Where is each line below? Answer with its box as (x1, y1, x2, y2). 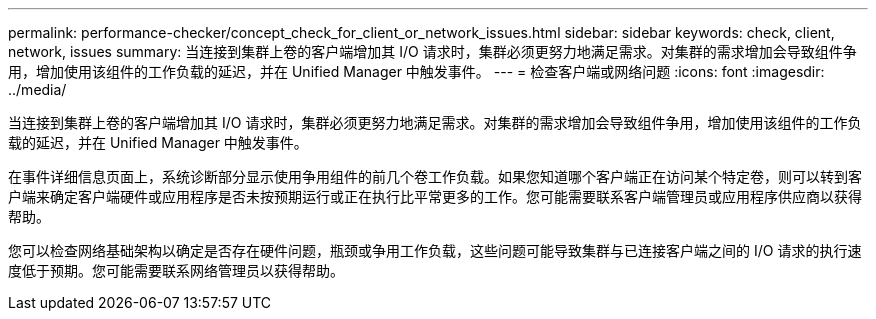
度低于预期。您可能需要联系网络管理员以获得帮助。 (8, 262, 344, 279)
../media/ (8, 81, 67, 98)
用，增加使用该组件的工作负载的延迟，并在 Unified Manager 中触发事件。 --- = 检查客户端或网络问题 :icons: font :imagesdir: (8, 63, 825, 80)
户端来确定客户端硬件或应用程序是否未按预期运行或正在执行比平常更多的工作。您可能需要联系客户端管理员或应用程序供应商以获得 (8, 188, 862, 205)
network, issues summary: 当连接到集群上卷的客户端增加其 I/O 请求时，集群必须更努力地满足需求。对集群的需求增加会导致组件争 (8, 43, 857, 60)
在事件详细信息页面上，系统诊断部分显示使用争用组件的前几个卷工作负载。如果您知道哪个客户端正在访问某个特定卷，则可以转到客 (8, 168, 862, 185)
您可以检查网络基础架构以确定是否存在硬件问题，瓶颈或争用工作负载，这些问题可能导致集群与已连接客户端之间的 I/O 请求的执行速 (8, 242, 862, 259)
